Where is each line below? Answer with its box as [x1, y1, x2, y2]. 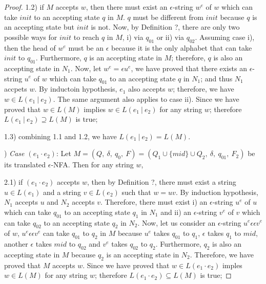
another [4, 238, 28, 249]
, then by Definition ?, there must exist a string [87, 176, 236, 187]
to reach [73, 31, 99, 42]
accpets [4, 83, 27, 94]
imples [222, 259, 242, 270]
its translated [4, 159, 46, 170]
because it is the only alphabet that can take [111, 42, 252, 53]
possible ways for [4, 31, 57, 42]
